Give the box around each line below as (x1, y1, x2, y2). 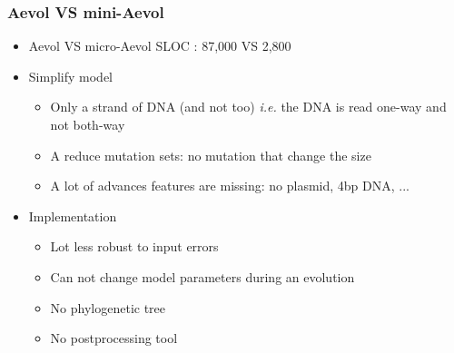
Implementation (28, 206, 117, 225)
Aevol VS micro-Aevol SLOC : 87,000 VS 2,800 (28, 36, 291, 55)
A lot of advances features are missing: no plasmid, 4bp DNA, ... (50, 176, 410, 195)
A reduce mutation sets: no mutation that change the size (50, 145, 371, 164)
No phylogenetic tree (50, 298, 166, 317)
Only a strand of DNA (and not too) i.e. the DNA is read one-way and (50, 97, 447, 116)
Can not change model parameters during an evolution (50, 267, 355, 286)
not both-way (50, 115, 125, 133)
